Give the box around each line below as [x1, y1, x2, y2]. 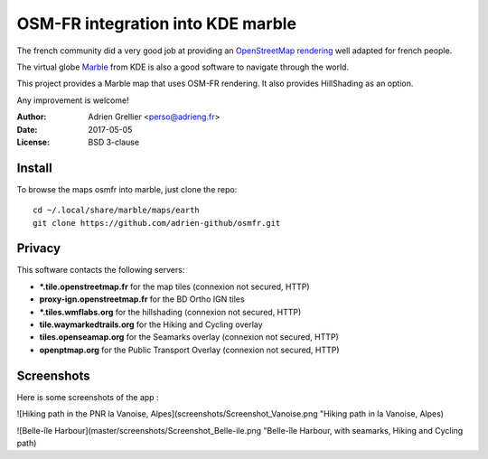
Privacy [16, 240, 61, 257]
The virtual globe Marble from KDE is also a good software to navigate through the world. [16, 61, 350, 72]
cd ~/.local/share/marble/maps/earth [33, 205, 201, 216]
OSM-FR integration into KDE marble [16, 14, 297, 33]
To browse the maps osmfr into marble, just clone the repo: [16, 183, 238, 194]
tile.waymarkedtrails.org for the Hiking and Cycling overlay [39, 319, 263, 330]
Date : [16, 124, 38, 135]
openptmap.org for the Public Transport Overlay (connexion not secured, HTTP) [39, 344, 340, 355]
